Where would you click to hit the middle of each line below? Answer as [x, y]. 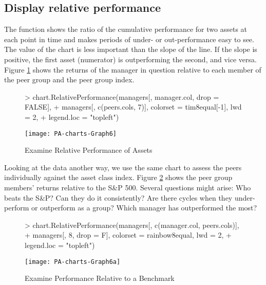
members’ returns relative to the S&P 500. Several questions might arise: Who [128, 187]
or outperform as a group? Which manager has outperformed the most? [144, 208]
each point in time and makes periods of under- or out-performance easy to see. [129, 39]
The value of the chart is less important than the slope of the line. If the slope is [131, 49]
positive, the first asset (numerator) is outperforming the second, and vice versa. [130, 59]
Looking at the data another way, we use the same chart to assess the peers [123, 167]
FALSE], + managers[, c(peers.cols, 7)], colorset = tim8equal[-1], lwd [133, 107]
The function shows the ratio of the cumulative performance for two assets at [126, 29]
